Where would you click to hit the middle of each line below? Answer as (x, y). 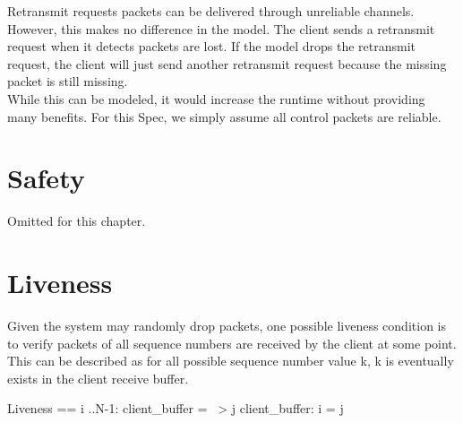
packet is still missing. (68, 81)
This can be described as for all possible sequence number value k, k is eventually (231, 361)
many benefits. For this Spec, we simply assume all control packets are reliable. (224, 116)
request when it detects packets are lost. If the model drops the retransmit (211, 46)
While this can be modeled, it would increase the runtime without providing (216, 98)
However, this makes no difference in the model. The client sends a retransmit (221, 28)
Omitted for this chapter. (77, 221)
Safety (46, 178)
